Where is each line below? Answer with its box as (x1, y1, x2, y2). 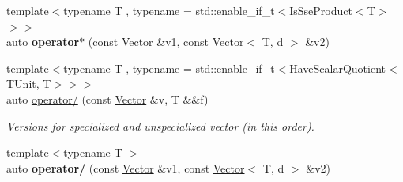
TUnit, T (6, 75, 51, 92)
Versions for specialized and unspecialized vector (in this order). (6, 117, 314, 134)
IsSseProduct (289, 2, 352, 18)
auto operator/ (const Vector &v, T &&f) (6, 90, 209, 107)
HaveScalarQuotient (289, 59, 386, 76)
